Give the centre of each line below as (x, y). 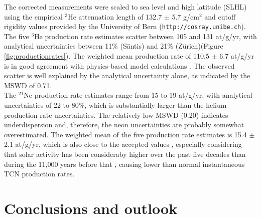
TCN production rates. (39, 174)
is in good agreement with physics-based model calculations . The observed (119, 65)
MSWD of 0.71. (28, 85)
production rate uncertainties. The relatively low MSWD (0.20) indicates (116, 115)
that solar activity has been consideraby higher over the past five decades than (125, 154)
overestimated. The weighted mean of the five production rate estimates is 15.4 (125, 134)
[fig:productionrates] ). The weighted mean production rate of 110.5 (107, 56)
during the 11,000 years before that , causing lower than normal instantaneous (124, 164)
